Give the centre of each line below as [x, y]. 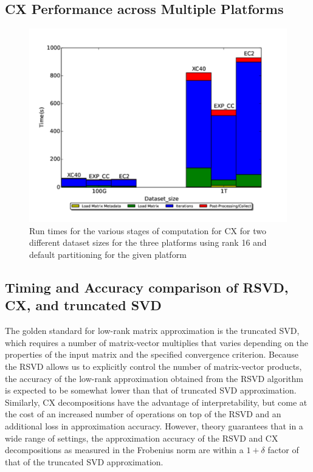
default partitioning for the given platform [108, 254]
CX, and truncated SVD [83, 305]
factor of [283, 450]
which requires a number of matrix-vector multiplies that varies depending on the [157, 342]
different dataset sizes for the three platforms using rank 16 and [148, 242]
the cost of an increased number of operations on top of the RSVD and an [143, 414]
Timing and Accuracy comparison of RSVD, [147, 287]
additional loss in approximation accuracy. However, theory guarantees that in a [154, 425]
